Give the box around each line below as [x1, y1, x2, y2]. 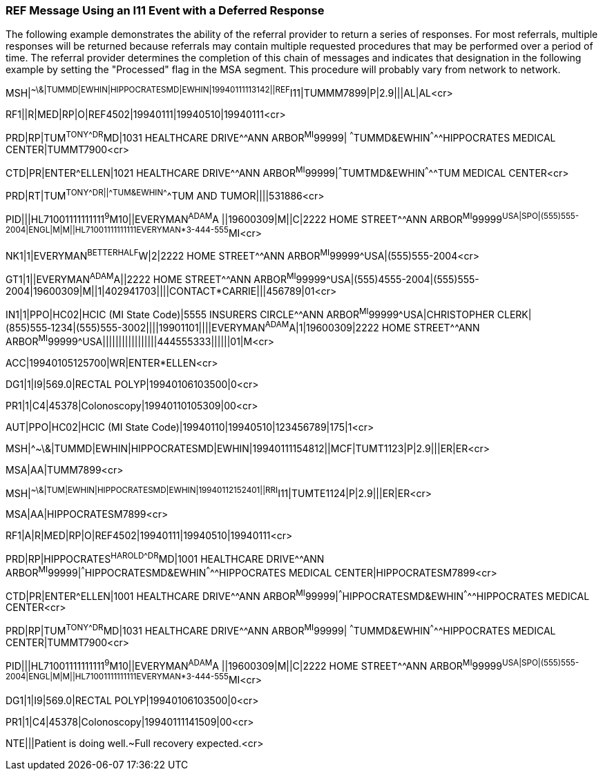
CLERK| [497, 308, 532, 320]
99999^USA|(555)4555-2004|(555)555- [296, 273, 479, 285]
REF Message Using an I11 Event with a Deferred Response [6, 3, 325, 17]
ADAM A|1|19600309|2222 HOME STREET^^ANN [265, 320, 480, 333]
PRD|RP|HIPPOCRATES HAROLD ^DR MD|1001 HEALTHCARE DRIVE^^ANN [6, 551, 325, 565]
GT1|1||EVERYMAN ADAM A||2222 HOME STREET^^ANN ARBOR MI [6, 271, 296, 285]
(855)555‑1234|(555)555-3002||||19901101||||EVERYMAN [6, 321, 265, 333]
